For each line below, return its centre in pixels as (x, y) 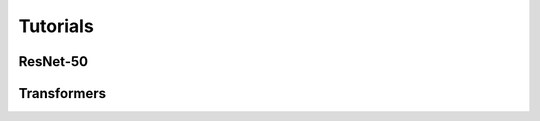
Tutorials (56, 26)
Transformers (62, 93)
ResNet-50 (53, 61)
